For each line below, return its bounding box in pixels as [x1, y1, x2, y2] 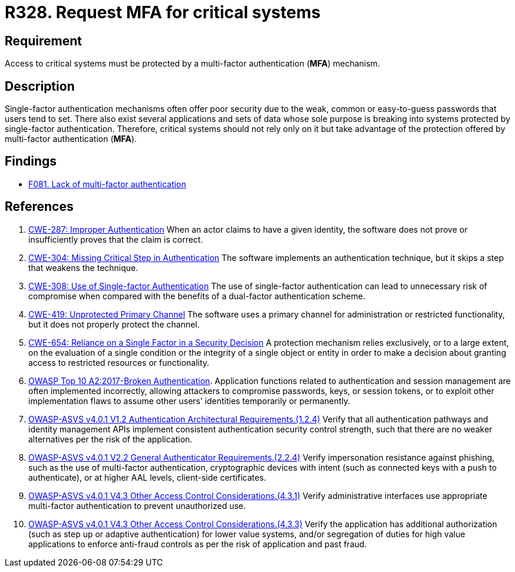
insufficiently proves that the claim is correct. [28, 234, 203, 244]
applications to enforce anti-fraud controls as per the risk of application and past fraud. [28, 538, 367, 549]
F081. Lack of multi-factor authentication [28, 178, 186, 189]
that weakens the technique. [28, 262, 138, 273]
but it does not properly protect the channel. [28, 319, 200, 329]
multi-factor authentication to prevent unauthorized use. [28, 500, 246, 511]
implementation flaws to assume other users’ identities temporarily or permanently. [28, 395, 351, 406]
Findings [5, 154, 57, 169]
